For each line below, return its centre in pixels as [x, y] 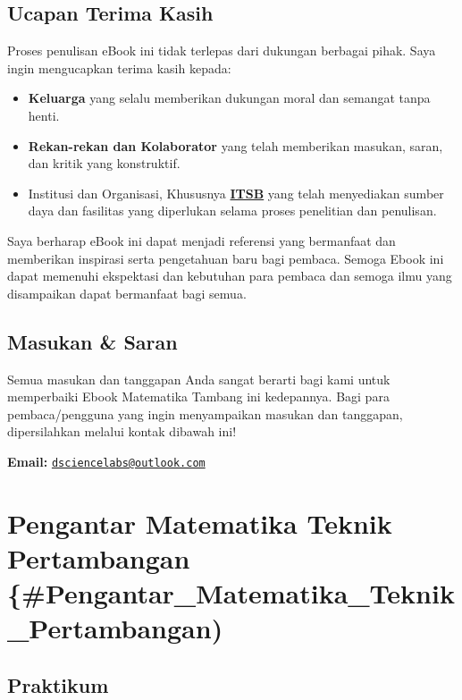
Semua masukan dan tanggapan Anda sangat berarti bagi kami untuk [199, 379]
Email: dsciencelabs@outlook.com [106, 461]
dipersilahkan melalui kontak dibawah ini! [122, 431]
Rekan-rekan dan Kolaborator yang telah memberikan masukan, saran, [235, 145]
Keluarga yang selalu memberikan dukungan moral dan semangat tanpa [229, 98]
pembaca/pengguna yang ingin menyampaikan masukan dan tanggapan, [205, 413]
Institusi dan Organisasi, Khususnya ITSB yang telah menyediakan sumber [236, 193]
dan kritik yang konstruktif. [104, 163]
